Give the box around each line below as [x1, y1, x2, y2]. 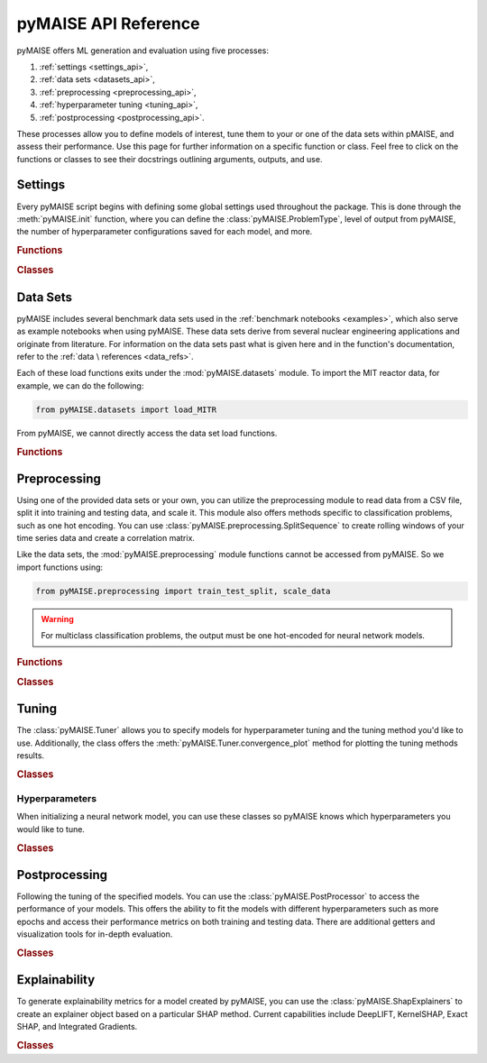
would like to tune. [16, 823, 86, 834]
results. [16, 750, 45, 761]
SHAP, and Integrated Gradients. [16, 1022, 138, 1032]
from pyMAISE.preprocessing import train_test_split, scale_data [35, 586, 331, 596]
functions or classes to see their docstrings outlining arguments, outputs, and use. [16, 153, 323, 164]
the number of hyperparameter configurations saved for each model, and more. [16, 226, 313, 237]
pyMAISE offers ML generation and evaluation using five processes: [16, 45, 270, 56]
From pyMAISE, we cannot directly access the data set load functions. [16, 427, 278, 438]
